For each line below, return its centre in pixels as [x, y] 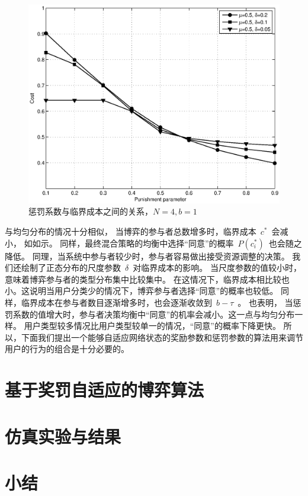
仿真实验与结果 [63, 436]
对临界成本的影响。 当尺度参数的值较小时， [217, 268]
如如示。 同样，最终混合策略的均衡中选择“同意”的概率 [129, 243]
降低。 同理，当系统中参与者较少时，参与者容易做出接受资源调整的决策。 [147, 256]
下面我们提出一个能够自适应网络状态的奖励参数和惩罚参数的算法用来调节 [162, 337]
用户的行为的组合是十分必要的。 [67, 349]
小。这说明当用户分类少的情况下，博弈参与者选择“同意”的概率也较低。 [142, 291]
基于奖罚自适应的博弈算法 [105, 390]
